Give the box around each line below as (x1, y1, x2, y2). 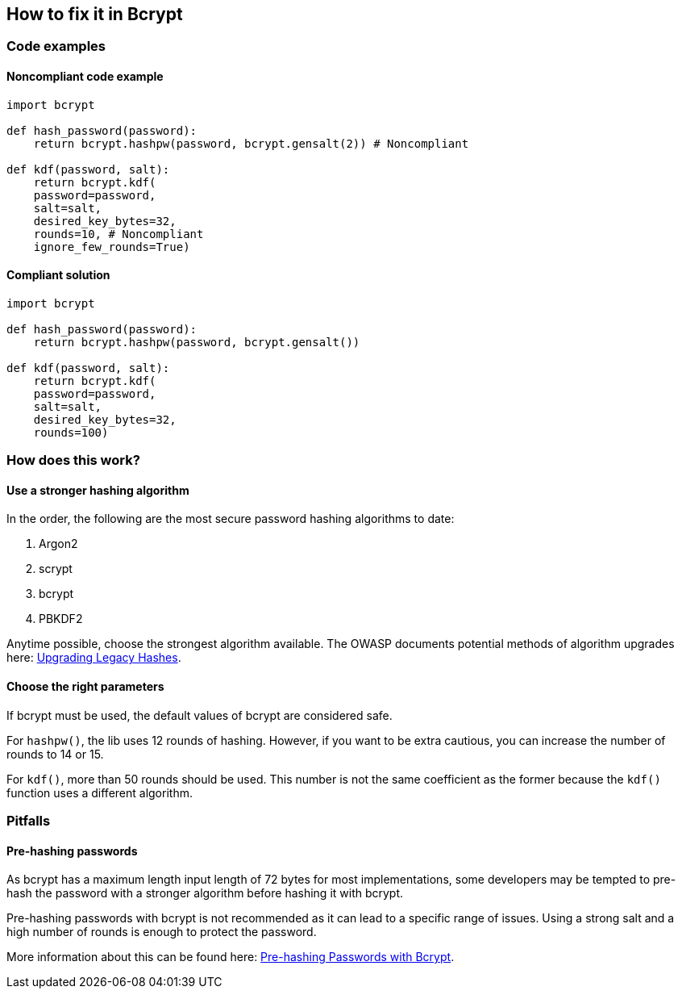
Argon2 (39, 537, 78, 551)
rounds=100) (33, 425, 109, 439)
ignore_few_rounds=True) (33, 240, 190, 253)
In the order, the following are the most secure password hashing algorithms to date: (6, 512, 455, 526)
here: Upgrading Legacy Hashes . (6, 650, 181, 665)
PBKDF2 (39, 612, 83, 626)
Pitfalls (6, 813, 51, 830)
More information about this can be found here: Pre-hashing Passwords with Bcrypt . (6, 950, 455, 964)
